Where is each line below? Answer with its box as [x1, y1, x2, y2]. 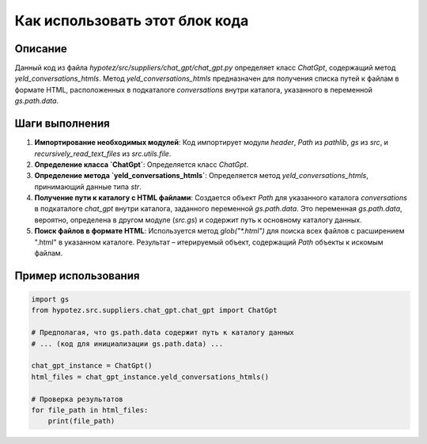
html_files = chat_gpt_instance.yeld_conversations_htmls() [31, 372, 270, 381]
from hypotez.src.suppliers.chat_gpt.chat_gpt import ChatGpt [31, 305, 278, 315]
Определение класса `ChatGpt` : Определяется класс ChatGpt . [34, 159, 249, 169]
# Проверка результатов [31, 394, 124, 404]
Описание [14, 42, 67, 55]
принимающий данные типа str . [34, 182, 142, 192]
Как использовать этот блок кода [14, 12, 249, 29]
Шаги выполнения [14, 117, 110, 131]
